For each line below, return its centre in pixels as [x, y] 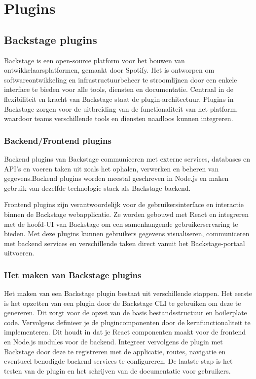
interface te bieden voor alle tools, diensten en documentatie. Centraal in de [119, 89]
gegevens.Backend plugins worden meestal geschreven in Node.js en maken [116, 178]
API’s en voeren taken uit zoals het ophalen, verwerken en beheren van [111, 168]
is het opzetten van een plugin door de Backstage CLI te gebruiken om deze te [123, 303]
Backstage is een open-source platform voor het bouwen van [94, 60]
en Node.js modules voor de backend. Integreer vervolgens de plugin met [113, 342]
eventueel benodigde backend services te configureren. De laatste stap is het [118, 361]
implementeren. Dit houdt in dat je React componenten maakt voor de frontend [125, 332]
